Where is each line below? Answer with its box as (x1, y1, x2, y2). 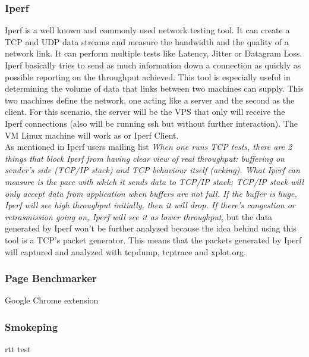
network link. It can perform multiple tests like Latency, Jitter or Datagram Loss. (5, 47, 302, 59)
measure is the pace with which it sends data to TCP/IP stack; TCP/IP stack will (5, 175, 304, 187)
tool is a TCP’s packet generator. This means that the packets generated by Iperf (5, 233, 302, 246)
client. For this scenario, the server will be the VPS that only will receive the (5, 105, 285, 118)
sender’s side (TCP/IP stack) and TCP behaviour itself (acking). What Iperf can (5, 164, 300, 176)
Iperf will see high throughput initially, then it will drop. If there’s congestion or (5, 199, 295, 211)
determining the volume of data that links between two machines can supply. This (5, 82, 304, 95)
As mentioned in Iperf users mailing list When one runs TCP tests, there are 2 (5, 140, 292, 153)
